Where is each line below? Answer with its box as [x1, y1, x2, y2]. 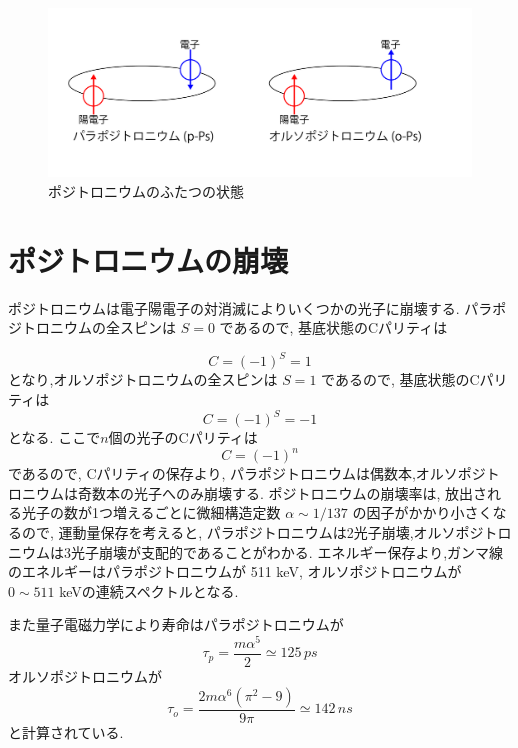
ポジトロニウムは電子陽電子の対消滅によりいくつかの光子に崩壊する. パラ [8, 297, 493, 318]
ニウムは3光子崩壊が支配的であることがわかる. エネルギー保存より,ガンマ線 [8, 541, 504, 562]
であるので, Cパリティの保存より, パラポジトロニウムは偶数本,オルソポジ [8, 463, 486, 484]
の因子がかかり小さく [352, 502, 493, 523]
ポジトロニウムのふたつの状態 [48, 180, 244, 201]
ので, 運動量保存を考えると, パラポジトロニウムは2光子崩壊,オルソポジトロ [21, 521, 512, 542]
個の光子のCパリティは [108, 427, 258, 448]
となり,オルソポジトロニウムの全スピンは [8, 369, 278, 390]
